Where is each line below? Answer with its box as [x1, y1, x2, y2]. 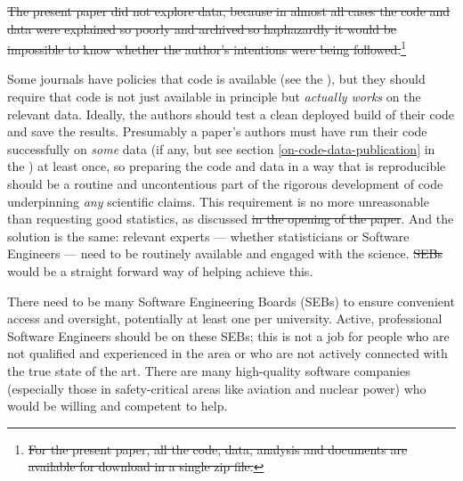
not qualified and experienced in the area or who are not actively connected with [7, 344, 448, 363]
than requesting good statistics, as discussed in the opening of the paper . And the [7, 209, 454, 228]
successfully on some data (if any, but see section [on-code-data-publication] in [7, 139, 435, 158]
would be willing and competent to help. [7, 396, 228, 415]
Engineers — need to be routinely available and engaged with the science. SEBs [7, 244, 443, 263]
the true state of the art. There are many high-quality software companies [7, 361, 410, 379]
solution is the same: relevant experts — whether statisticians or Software [7, 226, 410, 245]
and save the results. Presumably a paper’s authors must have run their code [7, 122, 427, 141]
